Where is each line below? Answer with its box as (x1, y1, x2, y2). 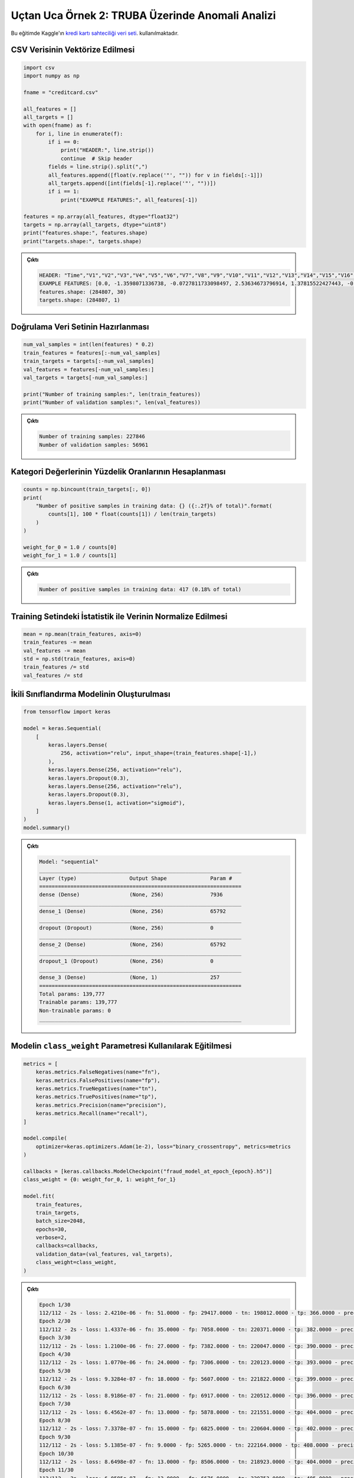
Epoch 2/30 (39, 1318, 71, 1324)
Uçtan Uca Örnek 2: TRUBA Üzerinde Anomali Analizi (11, 9, 276, 22)
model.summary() (23, 824, 71, 831)
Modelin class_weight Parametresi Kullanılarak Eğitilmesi (11, 1041, 232, 1051)
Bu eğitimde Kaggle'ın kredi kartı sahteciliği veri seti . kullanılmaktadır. (11, 30, 179, 37)
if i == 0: (48, 139, 80, 145)
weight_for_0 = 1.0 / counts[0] (23, 544, 117, 550)
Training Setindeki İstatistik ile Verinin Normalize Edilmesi (11, 611, 228, 621)
